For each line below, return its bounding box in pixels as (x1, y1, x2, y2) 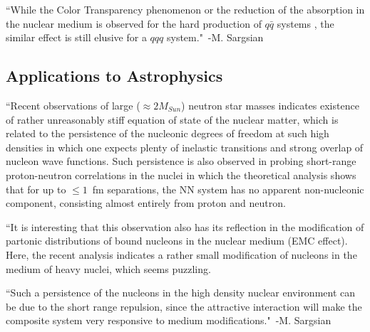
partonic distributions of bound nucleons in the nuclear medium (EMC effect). (6, 233, 348, 248)
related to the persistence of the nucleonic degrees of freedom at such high (6, 126, 329, 141)
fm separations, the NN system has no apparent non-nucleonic (92, 181, 364, 196)
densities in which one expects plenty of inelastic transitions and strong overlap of (6, 139, 364, 154)
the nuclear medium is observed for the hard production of (6, 16, 262, 31)
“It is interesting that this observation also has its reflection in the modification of (6, 219, 364, 234)
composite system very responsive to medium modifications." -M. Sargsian (6, 313, 332, 328)
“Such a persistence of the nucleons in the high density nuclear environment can (6, 285, 356, 300)
